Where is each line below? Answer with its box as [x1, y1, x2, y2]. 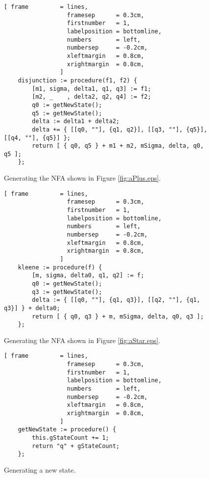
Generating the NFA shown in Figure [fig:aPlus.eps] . [4, 173, 161, 183]
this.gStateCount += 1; [32, 434, 109, 442]
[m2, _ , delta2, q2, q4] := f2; [32, 93, 151, 101]
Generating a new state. [4, 465, 76, 475]
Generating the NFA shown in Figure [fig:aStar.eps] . [4, 335, 161, 345]
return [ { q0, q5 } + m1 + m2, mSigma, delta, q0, [32, 142, 204, 150]
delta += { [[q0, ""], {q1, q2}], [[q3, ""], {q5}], [32, 126, 208, 133]
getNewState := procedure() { [18, 426, 117, 433]
